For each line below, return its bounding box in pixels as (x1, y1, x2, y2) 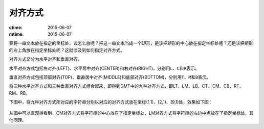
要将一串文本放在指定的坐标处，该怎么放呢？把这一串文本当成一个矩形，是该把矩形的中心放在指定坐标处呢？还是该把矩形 (9, 40, 253, 46)
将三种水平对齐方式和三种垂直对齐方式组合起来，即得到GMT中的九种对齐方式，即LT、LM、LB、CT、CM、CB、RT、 (9, 83, 244, 89)
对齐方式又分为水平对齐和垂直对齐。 (9, 56, 82, 62)
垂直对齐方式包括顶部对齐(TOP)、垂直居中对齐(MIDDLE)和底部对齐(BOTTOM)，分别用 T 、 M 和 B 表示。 (9, 74, 211, 80)
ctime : (9, 25, 22, 30)
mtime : (9, 31, 24, 37)
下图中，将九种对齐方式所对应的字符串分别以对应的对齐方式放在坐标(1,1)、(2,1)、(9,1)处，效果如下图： (9, 99, 213, 105)
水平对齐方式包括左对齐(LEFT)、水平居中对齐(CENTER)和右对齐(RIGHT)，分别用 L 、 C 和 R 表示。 (9, 65, 199, 71)
